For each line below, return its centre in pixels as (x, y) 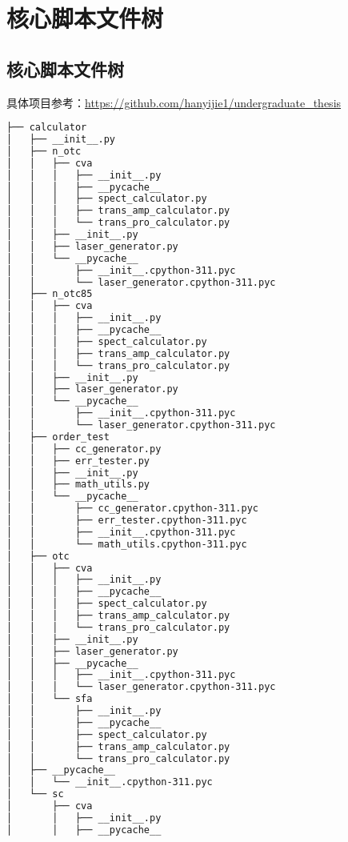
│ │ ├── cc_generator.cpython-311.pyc (132, 509)
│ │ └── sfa (50, 699)
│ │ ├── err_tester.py (78, 461)
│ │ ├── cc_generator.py (84, 449)
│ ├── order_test (58, 437)
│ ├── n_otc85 (50, 294)
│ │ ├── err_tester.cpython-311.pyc (127, 521)
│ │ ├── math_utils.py (78, 485)
